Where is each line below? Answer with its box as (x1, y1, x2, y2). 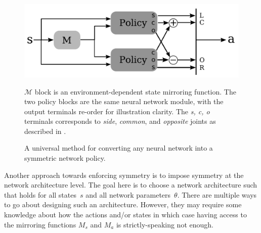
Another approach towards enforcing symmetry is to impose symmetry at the (4, 169, 244, 180)
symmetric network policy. (24, 153, 106, 163)
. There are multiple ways (177, 189, 257, 200)
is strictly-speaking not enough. (116, 219, 213, 229)
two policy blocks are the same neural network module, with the (24, 96, 224, 107)
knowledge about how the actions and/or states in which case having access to (4, 209, 247, 220)
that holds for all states (4, 189, 76, 200)
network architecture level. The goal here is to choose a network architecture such (4, 179, 257, 190)
